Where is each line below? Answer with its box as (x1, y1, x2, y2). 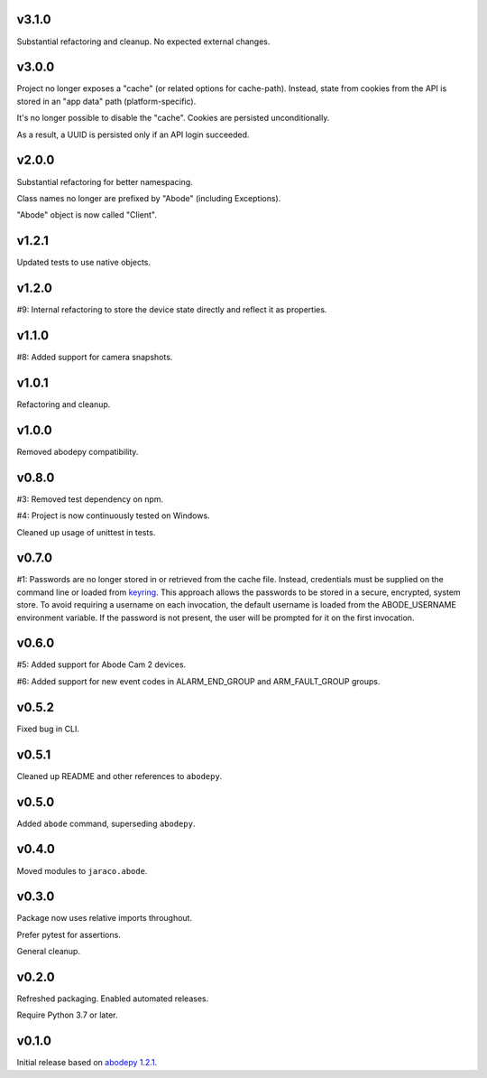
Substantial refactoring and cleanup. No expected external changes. (16, 36, 271, 47)
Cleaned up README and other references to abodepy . (16, 770, 223, 781)
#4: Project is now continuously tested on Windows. (16, 510, 211, 521)
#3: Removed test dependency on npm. (16, 493, 164, 505)
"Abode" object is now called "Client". (16, 209, 157, 220)
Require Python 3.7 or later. (16, 1009, 118, 1020)
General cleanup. (16, 946, 81, 957)
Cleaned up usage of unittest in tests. (16, 526, 156, 537)
